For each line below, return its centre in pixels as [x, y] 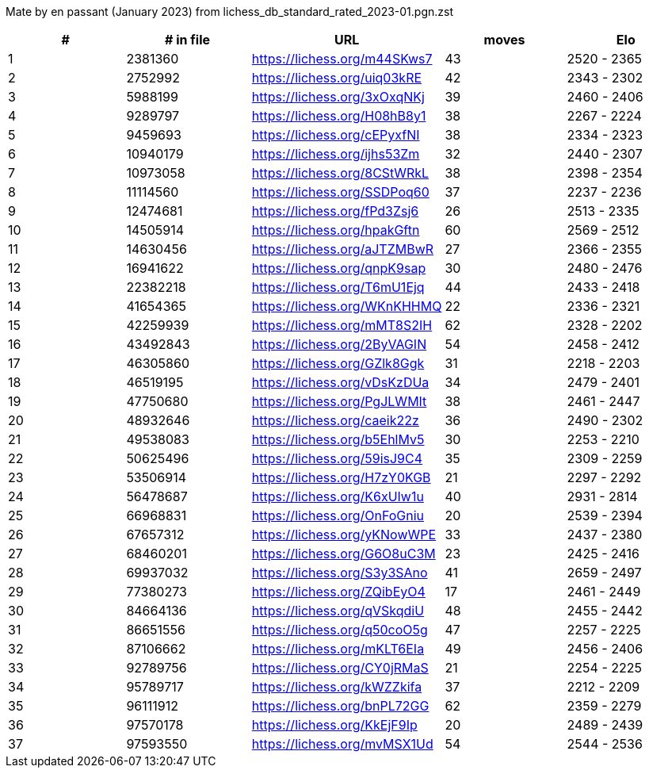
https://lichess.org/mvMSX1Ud [342, 744]
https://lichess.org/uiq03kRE [337, 78]
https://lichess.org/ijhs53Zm [336, 154]
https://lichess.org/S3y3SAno [340, 573]
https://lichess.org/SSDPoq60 [340, 192]
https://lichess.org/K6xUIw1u [338, 496]
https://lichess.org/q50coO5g [340, 630]
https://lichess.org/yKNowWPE [344, 535]
